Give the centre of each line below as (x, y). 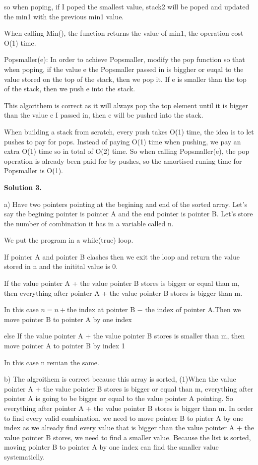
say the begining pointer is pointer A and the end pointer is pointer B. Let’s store (129, 214)
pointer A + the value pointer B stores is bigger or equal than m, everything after (129, 388)
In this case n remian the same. (52, 362)
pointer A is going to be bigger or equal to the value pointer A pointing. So (119, 398)
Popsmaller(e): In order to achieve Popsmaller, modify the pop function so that (125, 59)
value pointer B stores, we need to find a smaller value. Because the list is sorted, (128, 437)
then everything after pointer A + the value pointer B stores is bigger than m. (123, 293)
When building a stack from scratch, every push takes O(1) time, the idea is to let (129, 131)
